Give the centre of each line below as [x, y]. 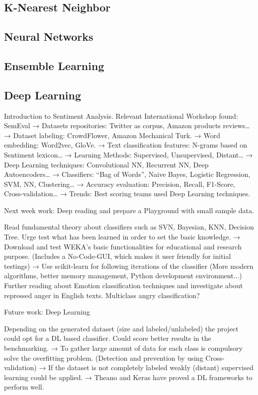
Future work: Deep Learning [47, 312]
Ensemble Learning [54, 65]
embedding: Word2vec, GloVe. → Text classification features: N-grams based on [126, 145]
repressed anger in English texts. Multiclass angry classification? [102, 295]
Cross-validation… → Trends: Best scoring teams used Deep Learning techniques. [127, 194]
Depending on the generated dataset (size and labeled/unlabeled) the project [121, 328]
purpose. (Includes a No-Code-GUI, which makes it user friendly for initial [118, 256]
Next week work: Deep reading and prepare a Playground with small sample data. [129, 210]
